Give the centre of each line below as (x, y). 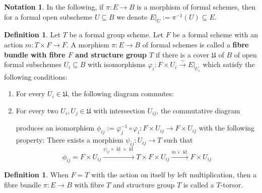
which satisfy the (229, 64)
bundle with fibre (35, 54)
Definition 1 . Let (32, 35)
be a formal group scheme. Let (116, 35)
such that (178, 140)
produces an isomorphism (55, 128)
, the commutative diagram (198, 110)
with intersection (119, 110)
